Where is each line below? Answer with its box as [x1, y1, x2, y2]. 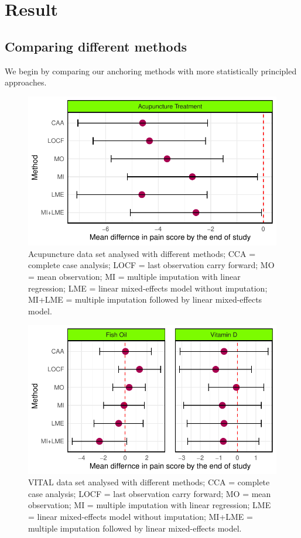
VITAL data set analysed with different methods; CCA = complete [28, 476, 270, 488]
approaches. [5, 76, 47, 88]
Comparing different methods [5, 37, 187, 55]
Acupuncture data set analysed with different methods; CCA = [28, 247, 256, 259]
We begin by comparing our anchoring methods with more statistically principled [5, 64, 297, 77]
